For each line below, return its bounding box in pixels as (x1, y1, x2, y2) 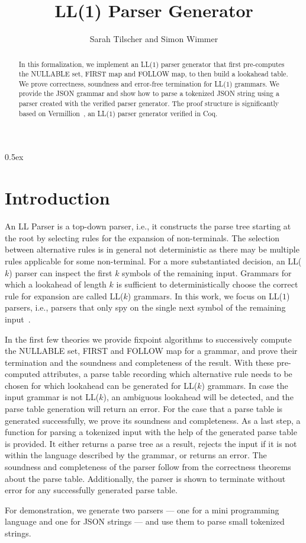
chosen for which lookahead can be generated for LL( (5, 379, 198, 391)
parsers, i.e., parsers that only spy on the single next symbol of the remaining (5, 301, 286, 314)
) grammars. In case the (201, 379, 288, 391)
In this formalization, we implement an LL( (18, 59, 153, 69)
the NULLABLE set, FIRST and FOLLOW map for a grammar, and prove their (5, 344, 298, 357)
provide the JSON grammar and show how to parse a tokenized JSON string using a (18, 88, 279, 98)
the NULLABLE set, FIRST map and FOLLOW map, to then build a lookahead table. (18, 69, 288, 79)
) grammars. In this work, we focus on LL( (127, 289, 283, 302)
